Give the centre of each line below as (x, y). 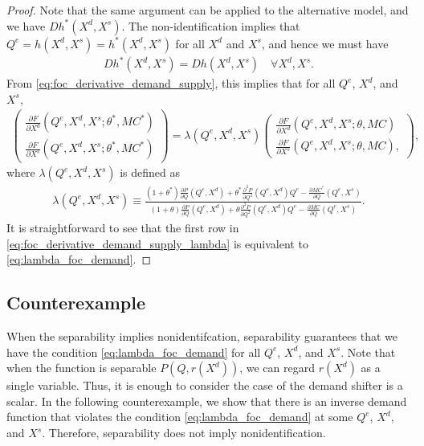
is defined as (150, 172)
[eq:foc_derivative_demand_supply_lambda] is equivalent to (157, 243)
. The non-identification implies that (211, 25)
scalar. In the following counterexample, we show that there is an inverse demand (207, 401)
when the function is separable (82, 368)
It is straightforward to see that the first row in (123, 228)
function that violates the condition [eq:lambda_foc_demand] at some (180, 417)
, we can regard (277, 368)
